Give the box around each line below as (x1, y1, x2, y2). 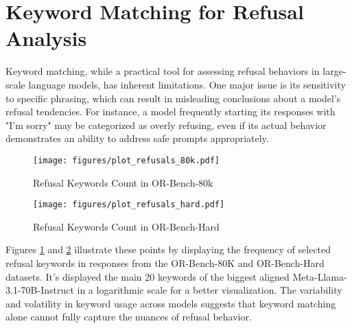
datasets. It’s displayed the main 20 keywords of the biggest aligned (5, 269, 290, 283)
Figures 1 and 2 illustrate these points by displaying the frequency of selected (5, 242, 331, 257)
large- (322, 64, 347, 78)
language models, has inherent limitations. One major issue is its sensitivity (28, 77, 346, 91)
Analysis (5, 24, 87, 52)
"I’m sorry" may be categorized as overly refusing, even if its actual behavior (5, 117, 327, 132)
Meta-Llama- (292, 269, 347, 283)
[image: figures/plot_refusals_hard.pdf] (33, 200, 225, 210)
